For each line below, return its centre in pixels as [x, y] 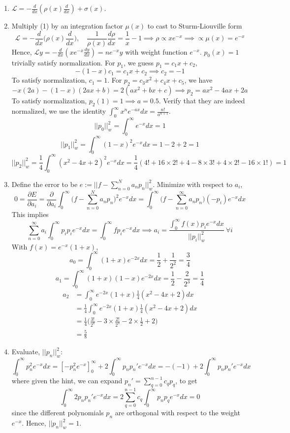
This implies [30, 214]
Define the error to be [45, 184]
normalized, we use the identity [59, 111]
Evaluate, [26, 352]
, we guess [139, 62]
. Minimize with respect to [193, 184]
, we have [198, 80]
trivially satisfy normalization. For [63, 62]
